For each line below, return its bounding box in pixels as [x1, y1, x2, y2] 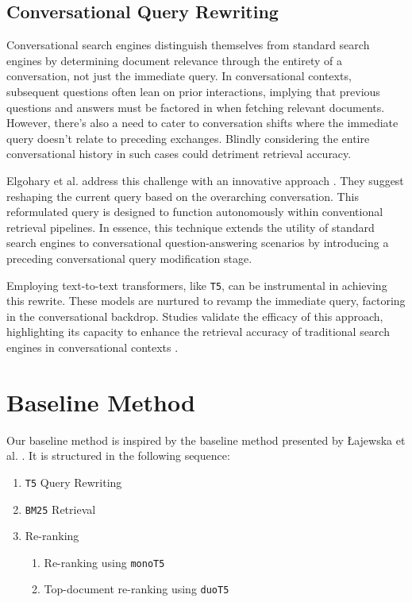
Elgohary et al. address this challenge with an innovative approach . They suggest [6, 172, 404, 188]
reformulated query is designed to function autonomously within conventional [6, 203, 383, 220]
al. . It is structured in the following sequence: [6, 447, 230, 464]
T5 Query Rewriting [25, 473, 122, 490]
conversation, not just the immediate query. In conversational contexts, [6, 68, 352, 84]
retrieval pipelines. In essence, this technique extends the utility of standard [6, 218, 375, 235]
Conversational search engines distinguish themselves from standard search [6, 37, 370, 53]
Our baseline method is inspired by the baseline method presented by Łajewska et [6, 431, 406, 448]
